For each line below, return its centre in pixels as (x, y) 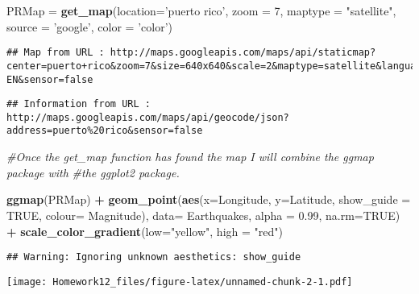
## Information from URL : (79, 104)
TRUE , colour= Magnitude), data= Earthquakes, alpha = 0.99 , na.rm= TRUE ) (203, 215)
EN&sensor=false (50, 79)
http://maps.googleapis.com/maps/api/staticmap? (243, 53)
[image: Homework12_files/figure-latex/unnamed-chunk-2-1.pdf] (180, 282)
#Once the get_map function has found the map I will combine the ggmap (190, 157)
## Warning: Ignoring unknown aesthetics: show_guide (154, 257)
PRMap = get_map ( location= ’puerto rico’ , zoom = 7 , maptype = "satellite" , (201, 10)
